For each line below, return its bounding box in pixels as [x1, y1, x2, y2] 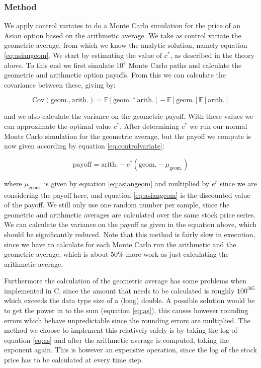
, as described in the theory [170, 50, 254, 60]
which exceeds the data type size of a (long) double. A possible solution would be [4, 295, 255, 306]
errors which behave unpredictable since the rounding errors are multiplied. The [4, 315, 250, 325]
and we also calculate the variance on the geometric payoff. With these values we [4, 111, 253, 121]
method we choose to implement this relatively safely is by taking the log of [4, 325, 237, 335]
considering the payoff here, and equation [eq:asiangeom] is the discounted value [4, 189, 250, 200]
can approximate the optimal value [4, 120, 112, 131]
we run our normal [190, 120, 247, 131]
